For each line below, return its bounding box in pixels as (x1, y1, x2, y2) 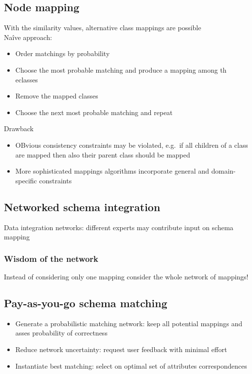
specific (15, 175, 37, 185)
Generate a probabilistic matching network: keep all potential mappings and (15, 318, 243, 328)
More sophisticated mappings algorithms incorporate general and (15, 166, 209, 176)
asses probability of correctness (15, 328, 108, 338)
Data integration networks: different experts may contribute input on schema (4, 222, 234, 232)
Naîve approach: (4, 32, 52, 42)
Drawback (4, 123, 34, 134)
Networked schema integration (4, 199, 161, 214)
